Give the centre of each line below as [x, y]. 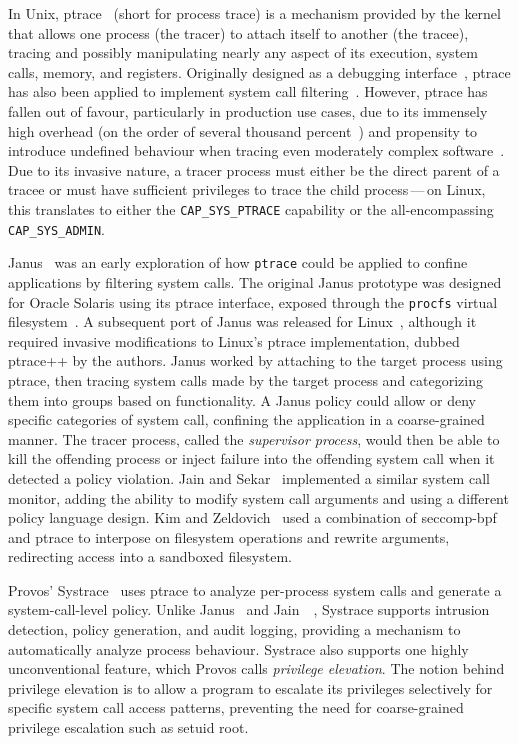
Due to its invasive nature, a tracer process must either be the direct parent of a [254, 169]
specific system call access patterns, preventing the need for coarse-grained [236, 707]
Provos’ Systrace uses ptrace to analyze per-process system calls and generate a [255, 589]
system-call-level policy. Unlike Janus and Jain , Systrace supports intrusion [249, 609]
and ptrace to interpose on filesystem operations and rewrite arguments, [229, 536]
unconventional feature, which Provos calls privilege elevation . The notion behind [256, 668]
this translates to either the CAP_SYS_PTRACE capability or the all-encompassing [251, 208]
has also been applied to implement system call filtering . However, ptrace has [248, 91]
